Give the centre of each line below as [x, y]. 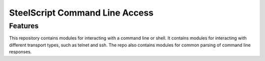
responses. [20, 52]
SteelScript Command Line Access [81, 13]
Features [24, 26]
